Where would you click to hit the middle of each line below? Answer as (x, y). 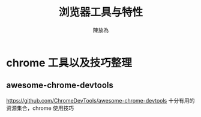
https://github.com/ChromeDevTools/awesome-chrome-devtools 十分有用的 (100, 100)
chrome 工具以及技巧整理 (69, 63)
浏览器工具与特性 (100, 12)
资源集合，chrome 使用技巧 (40, 108)
